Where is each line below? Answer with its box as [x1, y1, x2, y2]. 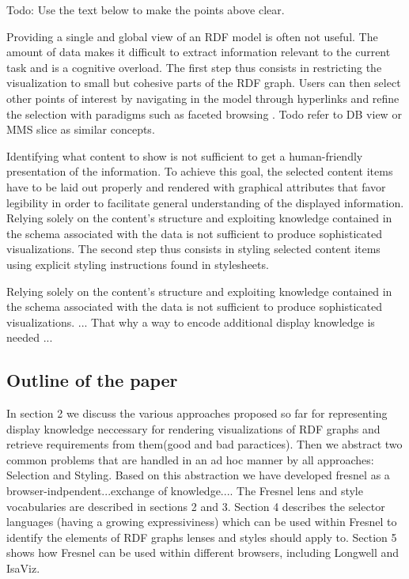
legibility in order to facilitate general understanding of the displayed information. [6, 194, 404, 210]
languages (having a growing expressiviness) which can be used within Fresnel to [6, 513, 397, 530]
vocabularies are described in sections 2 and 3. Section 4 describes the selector [6, 498, 385, 514]
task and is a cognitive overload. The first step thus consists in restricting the [6, 59, 382, 75]
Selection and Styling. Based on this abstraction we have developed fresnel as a [6, 467, 390, 483]
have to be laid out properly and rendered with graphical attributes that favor [6, 178, 386, 195]
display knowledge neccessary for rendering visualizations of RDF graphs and [6, 420, 381, 437]
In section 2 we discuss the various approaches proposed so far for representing [6, 405, 388, 422]
